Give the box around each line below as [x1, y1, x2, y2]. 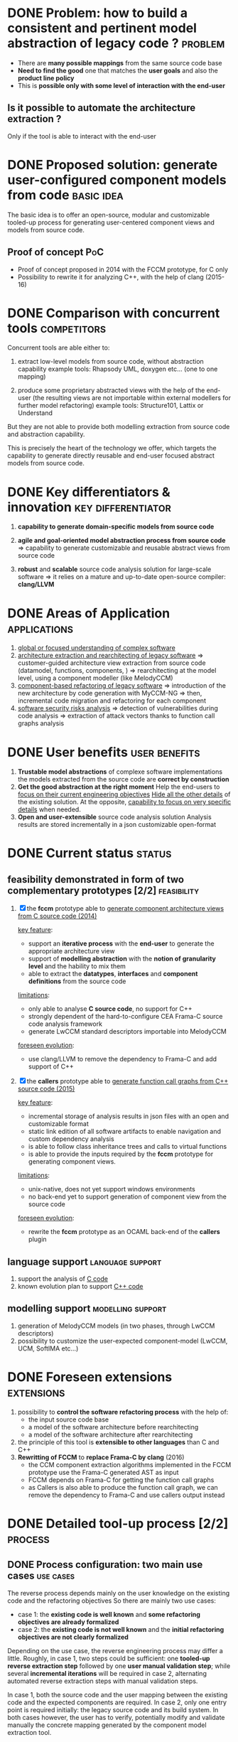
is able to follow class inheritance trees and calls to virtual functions [28, 1142, 227, 1151]
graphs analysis [17, 719, 65, 727]
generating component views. [28, 1157, 116, 1166]
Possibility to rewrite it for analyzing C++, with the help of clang [17, 272, 204, 281]
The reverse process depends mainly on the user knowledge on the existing [7, 1589, 230, 1597]
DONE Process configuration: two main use [7, 1559, 203, 1571]
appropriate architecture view [28, 947, 115, 956]
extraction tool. [7, 1728, 52, 1736]
